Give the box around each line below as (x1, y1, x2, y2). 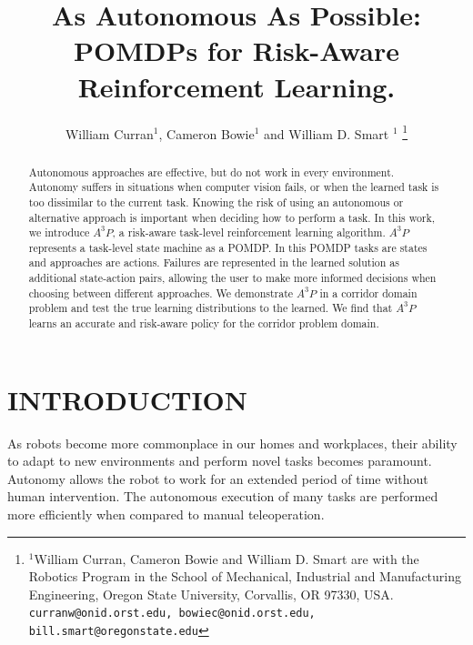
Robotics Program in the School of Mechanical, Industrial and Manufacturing (28, 567, 462, 586)
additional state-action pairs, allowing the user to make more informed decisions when (28, 270, 437, 286)
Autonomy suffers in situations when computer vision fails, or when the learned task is (28, 179, 439, 195)
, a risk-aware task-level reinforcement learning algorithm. (112, 225, 386, 240)
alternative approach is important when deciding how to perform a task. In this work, (28, 209, 436, 225)
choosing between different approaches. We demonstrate (28, 285, 294, 300)
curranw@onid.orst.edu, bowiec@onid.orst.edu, (28, 607, 316, 620)
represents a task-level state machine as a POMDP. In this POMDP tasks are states (28, 239, 428, 255)
